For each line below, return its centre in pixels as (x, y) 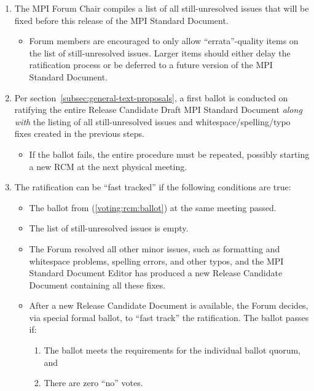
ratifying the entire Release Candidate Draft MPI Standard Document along (158, 110)
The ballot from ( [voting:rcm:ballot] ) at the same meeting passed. (153, 207)
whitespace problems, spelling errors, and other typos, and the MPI (156, 261)
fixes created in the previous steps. (79, 134)
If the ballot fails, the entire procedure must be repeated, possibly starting (169, 154)
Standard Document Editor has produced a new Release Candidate (156, 273)
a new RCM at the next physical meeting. (108, 166)
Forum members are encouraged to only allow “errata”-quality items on (164, 41)
